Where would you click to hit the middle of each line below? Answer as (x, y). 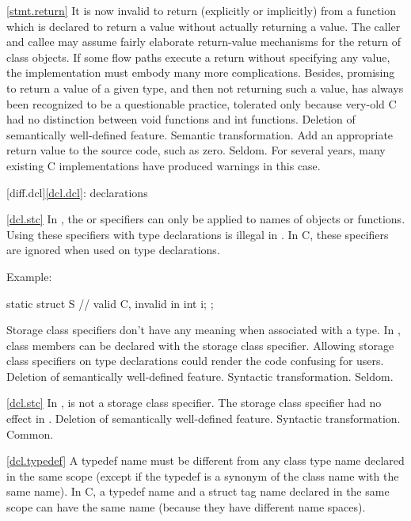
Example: (29, 276)
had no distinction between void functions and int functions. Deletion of (181, 119)
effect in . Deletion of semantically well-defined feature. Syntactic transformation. (204, 418)
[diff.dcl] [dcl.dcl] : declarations (77, 192)
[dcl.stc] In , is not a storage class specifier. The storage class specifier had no (194, 403)
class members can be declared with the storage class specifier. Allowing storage (200, 345)
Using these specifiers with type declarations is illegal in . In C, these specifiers (198, 234)
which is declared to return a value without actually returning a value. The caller (204, 26)
